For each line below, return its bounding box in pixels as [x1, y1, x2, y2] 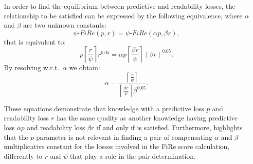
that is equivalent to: [4, 36, 66, 46]
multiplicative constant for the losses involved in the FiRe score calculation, [4, 141, 230, 151]
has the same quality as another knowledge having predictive [56, 113, 238, 123]
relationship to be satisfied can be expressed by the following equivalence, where [4, 10, 243, 20]
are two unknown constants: [23, 20, 107, 30]
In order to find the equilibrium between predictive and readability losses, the [4, 1, 235, 11]
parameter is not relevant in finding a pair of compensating [36, 132, 213, 142]
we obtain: [69, 62, 100, 73]
